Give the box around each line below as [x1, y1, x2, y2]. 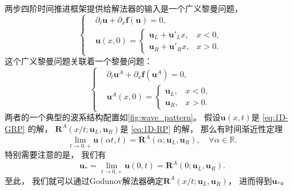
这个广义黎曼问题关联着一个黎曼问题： [5, 55, 152, 67]
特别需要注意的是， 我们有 [5, 148, 106, 161]
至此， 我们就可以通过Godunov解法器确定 [5, 174, 163, 186]
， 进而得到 [228, 174, 272, 186]
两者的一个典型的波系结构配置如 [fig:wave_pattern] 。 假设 [5, 111, 221, 123]
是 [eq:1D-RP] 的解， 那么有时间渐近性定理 [120, 122, 283, 134]
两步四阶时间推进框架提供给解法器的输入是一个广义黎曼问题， [5, 2, 243, 14]
